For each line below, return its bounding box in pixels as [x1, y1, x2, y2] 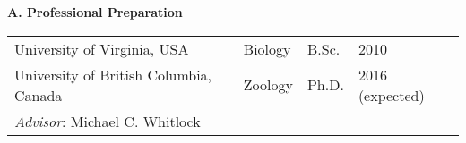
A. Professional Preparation [7, 3, 183, 21]
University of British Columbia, [14, 63, 212, 85]
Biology [243, 38, 291, 59]
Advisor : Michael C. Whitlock [14, 110, 201, 131]
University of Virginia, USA [14, 38, 189, 59]
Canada [14, 84, 63, 105]
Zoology [243, 74, 293, 96]
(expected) [358, 84, 425, 105]
